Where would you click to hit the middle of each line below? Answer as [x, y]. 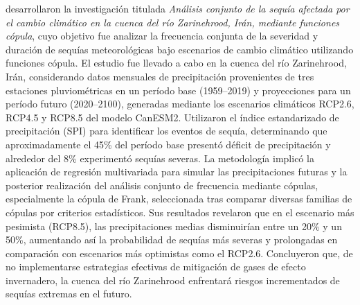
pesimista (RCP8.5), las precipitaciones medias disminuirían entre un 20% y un [174, 226]
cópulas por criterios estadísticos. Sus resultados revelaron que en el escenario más [180, 212]
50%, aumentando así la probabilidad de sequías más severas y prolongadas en [172, 239]
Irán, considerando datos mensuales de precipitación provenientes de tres [160, 76]
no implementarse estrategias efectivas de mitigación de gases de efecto [156, 267]
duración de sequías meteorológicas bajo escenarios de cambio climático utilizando [180, 49]
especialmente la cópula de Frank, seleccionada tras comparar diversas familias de [179, 199]
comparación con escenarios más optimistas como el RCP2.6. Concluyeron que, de [179, 253]
